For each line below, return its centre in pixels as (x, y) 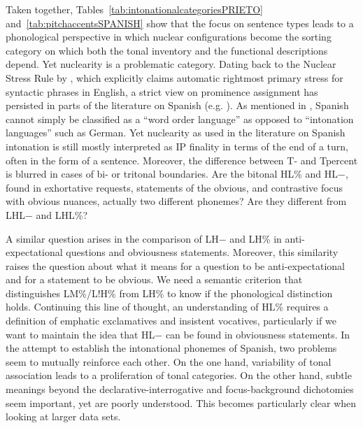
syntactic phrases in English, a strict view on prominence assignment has (162, 91)
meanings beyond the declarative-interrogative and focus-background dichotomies (180, 389)
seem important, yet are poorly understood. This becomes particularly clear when (181, 402)
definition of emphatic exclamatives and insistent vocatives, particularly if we (171, 321)
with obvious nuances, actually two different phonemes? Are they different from (176, 201)
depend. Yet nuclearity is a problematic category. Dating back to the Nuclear (171, 64)
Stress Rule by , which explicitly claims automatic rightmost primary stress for (175, 77)
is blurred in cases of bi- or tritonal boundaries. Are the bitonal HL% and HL (172, 174)
